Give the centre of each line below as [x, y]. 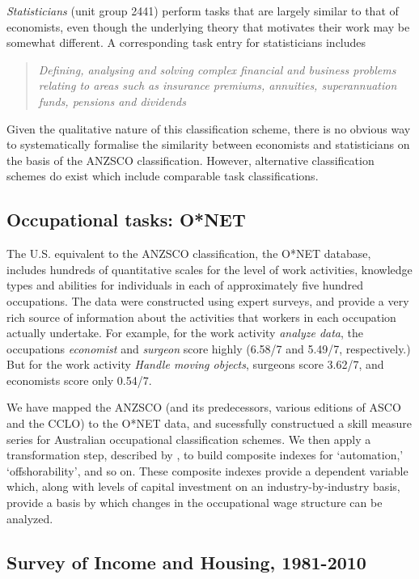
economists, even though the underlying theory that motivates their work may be [208, 26]
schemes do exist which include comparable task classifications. [163, 176]
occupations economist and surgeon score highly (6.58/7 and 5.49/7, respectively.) [209, 348]
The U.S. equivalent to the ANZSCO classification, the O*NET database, [189, 254]
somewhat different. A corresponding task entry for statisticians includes [186, 42]
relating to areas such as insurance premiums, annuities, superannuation [218, 85]
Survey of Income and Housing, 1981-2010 [186, 562]
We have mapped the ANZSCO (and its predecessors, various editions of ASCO [204, 407]
